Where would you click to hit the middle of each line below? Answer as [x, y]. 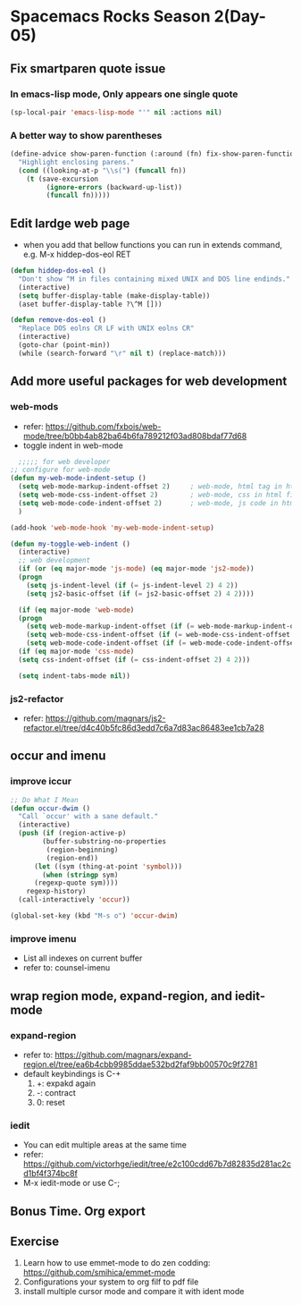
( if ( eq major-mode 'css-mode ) [76, 652]
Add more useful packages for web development [149, 381]
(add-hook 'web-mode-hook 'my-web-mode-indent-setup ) [113, 528]
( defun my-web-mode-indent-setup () [78, 479]
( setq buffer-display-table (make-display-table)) [114, 296]
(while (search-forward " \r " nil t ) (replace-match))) [122, 353]
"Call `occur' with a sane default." [88, 817]
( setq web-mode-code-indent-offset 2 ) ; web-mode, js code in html [158, 503]
